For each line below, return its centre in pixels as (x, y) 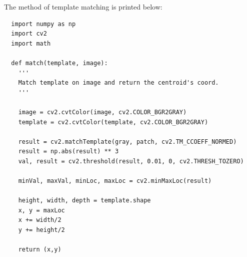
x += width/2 (40, 220)
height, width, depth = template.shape (84, 201)
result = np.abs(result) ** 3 (68, 152)
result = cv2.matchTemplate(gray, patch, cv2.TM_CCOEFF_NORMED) (127, 142)
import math (31, 43)
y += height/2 (41, 230)
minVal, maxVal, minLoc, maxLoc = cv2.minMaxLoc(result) (115, 181)
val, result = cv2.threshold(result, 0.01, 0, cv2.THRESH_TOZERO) (131, 161)
